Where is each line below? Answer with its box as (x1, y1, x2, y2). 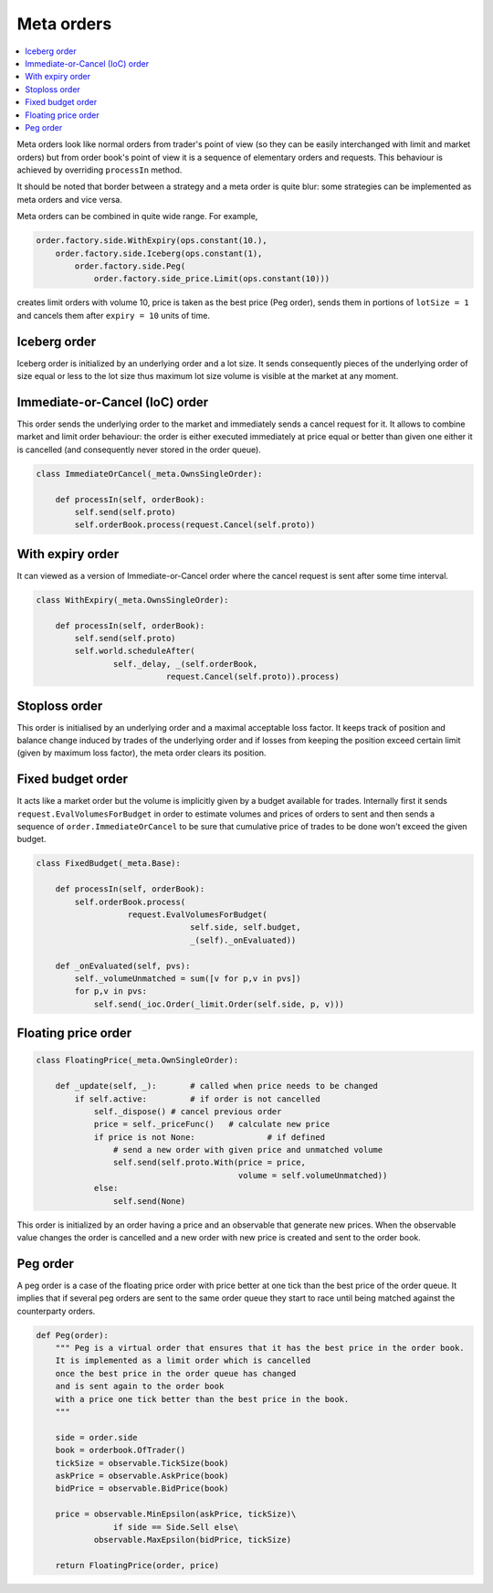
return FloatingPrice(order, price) (55, 1560, 219, 1570)
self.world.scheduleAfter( (74, 646, 195, 657)
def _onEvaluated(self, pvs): (55, 960, 191, 971)
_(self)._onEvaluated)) (190, 934, 297, 945)
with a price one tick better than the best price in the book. (55, 1394, 350, 1404)
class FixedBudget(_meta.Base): (36, 859, 182, 869)
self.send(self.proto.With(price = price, (112, 1157, 306, 1168)
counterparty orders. (16, 1305, 96, 1316)
